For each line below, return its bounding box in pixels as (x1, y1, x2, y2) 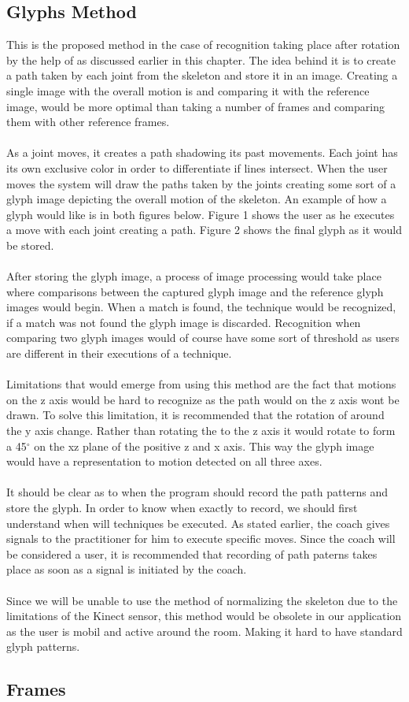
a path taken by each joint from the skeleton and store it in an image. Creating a (6, 67, 398, 84)
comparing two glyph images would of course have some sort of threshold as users (6, 329, 400, 346)
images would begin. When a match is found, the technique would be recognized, (6, 299, 396, 315)
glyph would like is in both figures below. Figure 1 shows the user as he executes (6, 206, 395, 222)
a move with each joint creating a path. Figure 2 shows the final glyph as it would (6, 221, 402, 238)
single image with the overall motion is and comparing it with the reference (6, 82, 370, 98)
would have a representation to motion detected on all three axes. (6, 453, 322, 470)
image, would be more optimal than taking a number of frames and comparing (6, 98, 385, 114)
